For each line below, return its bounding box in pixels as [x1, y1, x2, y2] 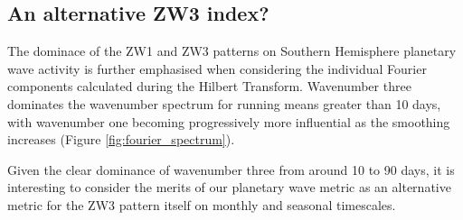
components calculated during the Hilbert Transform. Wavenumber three [7, 77, 411, 96]
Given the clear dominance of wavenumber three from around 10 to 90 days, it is [7, 160, 455, 179]
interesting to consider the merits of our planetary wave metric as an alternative [7, 178, 451, 197]
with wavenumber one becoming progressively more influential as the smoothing [7, 112, 450, 131]
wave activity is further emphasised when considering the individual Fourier [7, 59, 427, 78]
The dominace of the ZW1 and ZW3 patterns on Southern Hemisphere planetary [7, 41, 457, 60]
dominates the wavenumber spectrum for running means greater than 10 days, [7, 94, 441, 113]
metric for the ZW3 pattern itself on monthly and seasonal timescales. [7, 195, 396, 214]
